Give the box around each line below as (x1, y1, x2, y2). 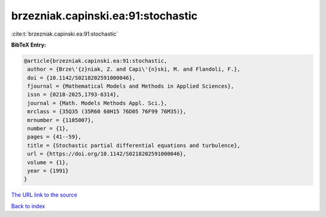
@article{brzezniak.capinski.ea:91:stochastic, (24, 57, 167, 64)
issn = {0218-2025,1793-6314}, (27, 91, 120, 98)
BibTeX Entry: (11, 41, 46, 48)
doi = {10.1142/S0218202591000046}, (27, 74, 136, 81)
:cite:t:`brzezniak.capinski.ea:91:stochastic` (11, 30, 119, 37)
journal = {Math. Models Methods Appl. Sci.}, (27, 100, 167, 106)
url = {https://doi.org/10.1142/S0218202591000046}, (27, 151, 187, 157)
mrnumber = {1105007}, (27, 117, 95, 123)
